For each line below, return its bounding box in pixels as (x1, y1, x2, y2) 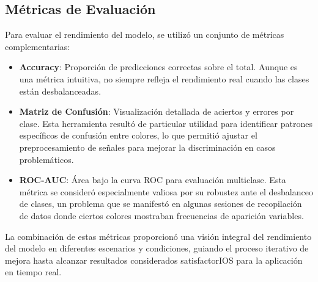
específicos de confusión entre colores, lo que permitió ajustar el (19, 129, 257, 142)
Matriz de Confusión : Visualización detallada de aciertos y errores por (19, 105, 294, 118)
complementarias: (5, 40, 70, 52)
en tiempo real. (5, 266, 62, 278)
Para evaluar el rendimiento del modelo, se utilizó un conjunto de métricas (5, 28, 284, 41)
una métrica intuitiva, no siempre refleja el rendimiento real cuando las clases (19, 72, 309, 85)
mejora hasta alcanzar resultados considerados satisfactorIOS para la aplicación (5, 253, 303, 266)
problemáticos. (19, 153, 74, 165)
